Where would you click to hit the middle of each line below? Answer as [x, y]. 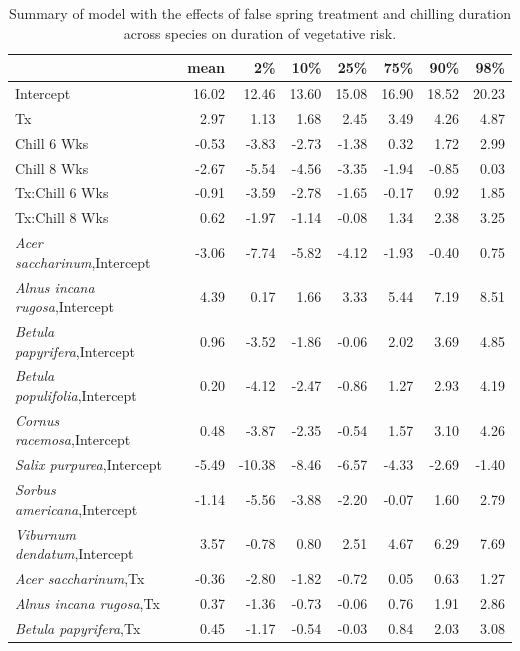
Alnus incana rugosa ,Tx [87, 602]
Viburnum [45, 533]
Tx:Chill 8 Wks [62, 217]
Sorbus [35, 489]
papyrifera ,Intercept [75, 350]
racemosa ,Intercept [73, 439]
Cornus [37, 419]
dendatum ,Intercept [74, 553]
